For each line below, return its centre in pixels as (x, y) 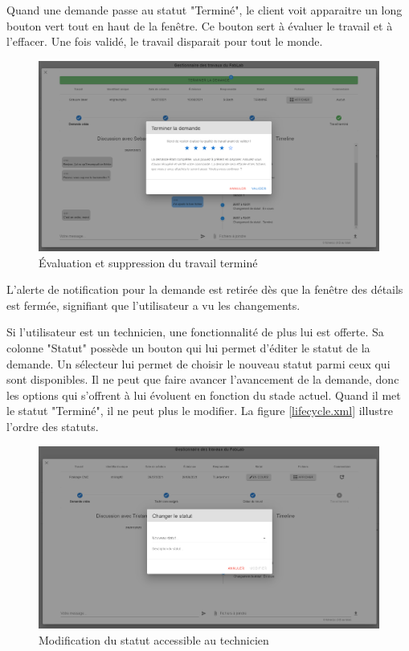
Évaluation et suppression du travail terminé (148, 262)
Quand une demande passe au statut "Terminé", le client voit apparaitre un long (204, 10)
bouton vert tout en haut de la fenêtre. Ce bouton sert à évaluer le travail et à (200, 25)
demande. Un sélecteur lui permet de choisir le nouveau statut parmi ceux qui (198, 363)
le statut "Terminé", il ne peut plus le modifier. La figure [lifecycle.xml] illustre (200, 411)
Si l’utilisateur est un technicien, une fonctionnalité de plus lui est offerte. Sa (195, 332)
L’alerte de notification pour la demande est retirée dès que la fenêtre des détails (205, 289)
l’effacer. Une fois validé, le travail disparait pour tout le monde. (165, 41)
